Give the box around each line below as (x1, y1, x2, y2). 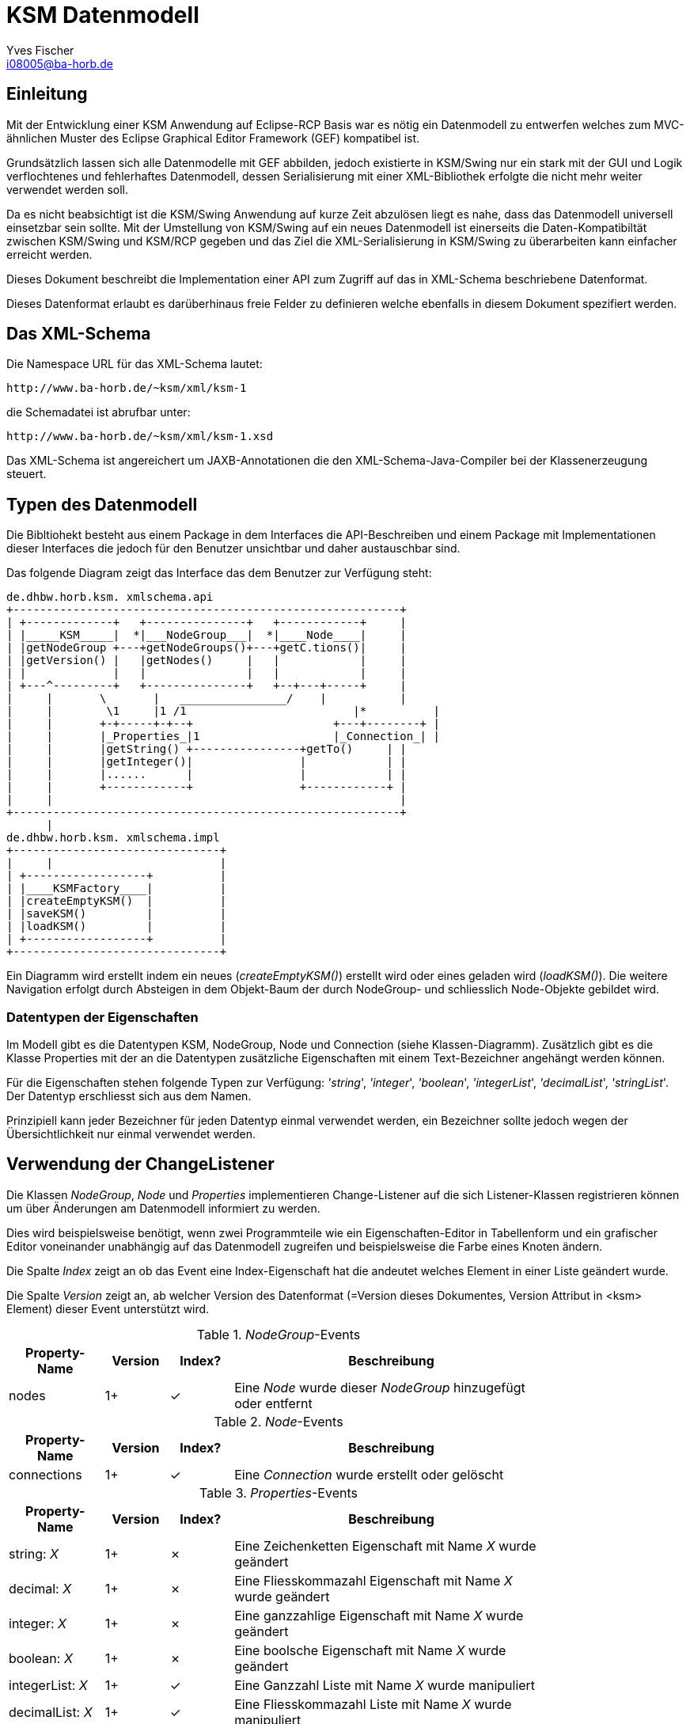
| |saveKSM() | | (6, 907, 227, 921)
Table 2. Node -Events (214, 1413, 343, 1430)
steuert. (6, 467, 47, 481)
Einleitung (6, 84, 88, 104)
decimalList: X (9, 1703, 93, 1720)
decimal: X (9, 1580, 72, 1597)
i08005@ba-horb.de (6, 56, 113, 70)
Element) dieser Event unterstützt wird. (6, 1301, 210, 1316)
